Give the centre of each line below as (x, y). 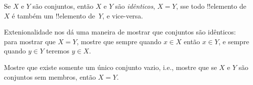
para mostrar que (30, 41)
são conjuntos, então (63, 6)
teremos (58, 51)
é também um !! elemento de (54, 15)
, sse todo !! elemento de (211, 6)
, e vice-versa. (123, 15)
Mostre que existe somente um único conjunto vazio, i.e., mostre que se (111, 67)
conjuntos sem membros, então (50, 76)
